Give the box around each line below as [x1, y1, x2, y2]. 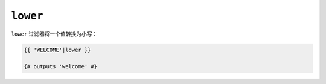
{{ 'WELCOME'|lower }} [24, 46, 91, 53]
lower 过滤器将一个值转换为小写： [11, 30, 98, 37]
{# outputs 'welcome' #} [24, 63, 98, 70]
